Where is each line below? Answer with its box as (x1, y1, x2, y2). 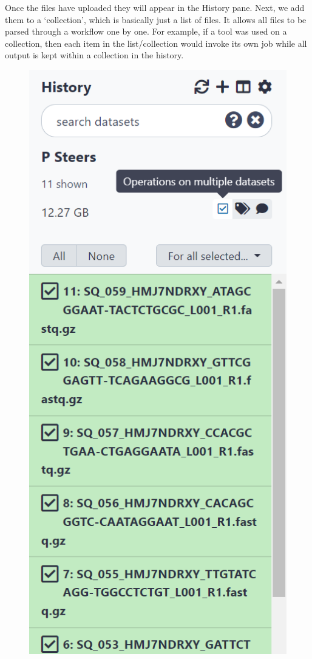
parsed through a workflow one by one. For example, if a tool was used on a (5, 25, 287, 38)
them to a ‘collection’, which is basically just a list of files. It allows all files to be (5, 13, 307, 26)
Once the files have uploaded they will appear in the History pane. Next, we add (5, 1, 305, 13)
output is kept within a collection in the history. (5, 49, 184, 61)
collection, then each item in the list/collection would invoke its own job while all (5, 36, 307, 49)
